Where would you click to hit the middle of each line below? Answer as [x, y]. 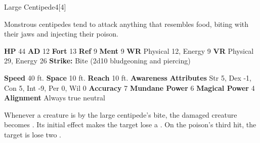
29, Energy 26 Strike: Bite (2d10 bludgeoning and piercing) [97, 61]
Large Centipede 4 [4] [35, 7]
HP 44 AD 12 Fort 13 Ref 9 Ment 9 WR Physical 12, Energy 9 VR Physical [129, 50]
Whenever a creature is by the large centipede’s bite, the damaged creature [121, 114]
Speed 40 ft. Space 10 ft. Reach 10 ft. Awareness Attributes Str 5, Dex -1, [128, 77]
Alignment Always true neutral [55, 98]
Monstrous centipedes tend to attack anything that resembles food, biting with [126, 24]
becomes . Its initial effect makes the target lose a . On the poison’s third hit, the [130, 124]
